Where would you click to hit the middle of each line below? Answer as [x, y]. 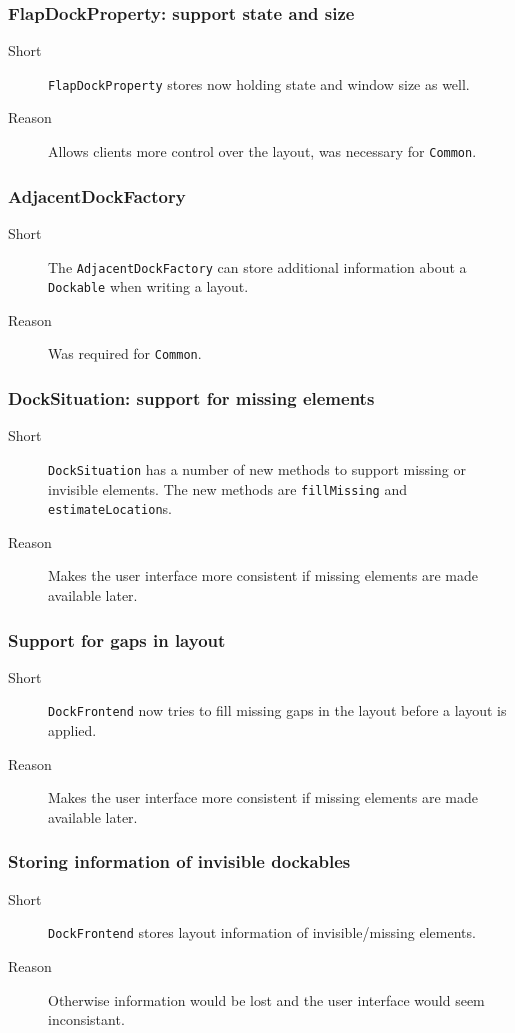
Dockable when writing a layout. [148, 286]
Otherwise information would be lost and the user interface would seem [266, 999]
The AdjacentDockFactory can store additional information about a [257, 266]
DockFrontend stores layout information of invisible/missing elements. [262, 932]
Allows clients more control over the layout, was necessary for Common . [262, 151]
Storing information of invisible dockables [179, 861]
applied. [72, 730]
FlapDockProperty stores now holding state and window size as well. [259, 83]
